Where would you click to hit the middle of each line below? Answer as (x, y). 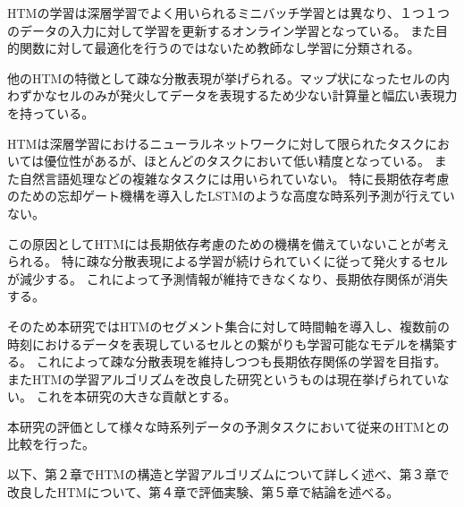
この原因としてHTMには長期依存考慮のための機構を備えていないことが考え (228, 243)
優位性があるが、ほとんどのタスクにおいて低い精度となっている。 (237, 161)
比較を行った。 (51, 444)
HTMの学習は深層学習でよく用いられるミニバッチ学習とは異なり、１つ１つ (228, 13)
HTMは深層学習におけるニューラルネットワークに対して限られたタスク (216, 143)
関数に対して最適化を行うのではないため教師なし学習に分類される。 (219, 48)
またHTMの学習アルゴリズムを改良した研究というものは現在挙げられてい (222, 378)
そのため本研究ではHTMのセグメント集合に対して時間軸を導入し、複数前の (229, 326)
